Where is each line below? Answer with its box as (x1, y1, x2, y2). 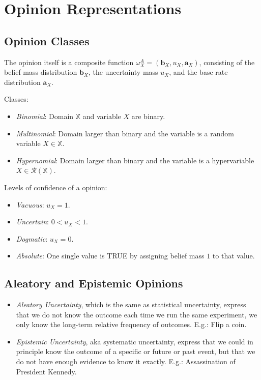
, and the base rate (169, 67, 228, 77)
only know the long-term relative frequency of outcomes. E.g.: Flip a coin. (16, 319, 247, 330)
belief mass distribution (4, 67, 77, 77)
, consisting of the (199, 56, 255, 67)
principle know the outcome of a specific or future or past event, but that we (16, 346, 255, 357)
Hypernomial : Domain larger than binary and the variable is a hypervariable (16, 155, 254, 165)
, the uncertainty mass (88, 67, 158, 77)
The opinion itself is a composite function (4, 56, 134, 67)
